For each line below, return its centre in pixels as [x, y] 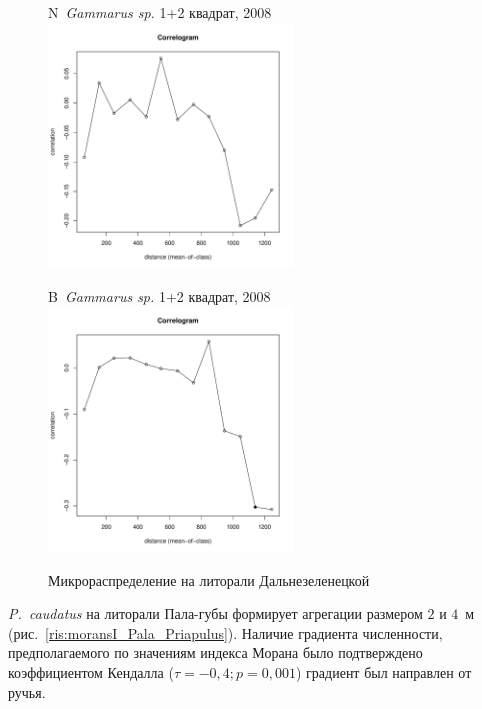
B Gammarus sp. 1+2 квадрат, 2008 [159, 295]
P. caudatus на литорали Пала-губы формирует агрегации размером [215, 613]
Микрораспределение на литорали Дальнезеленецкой [209, 579]
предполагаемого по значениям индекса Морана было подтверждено [215, 652]
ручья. [27, 691]
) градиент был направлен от [383, 672]
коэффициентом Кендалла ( [91, 672]
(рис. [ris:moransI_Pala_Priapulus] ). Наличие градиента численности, [225, 632]
